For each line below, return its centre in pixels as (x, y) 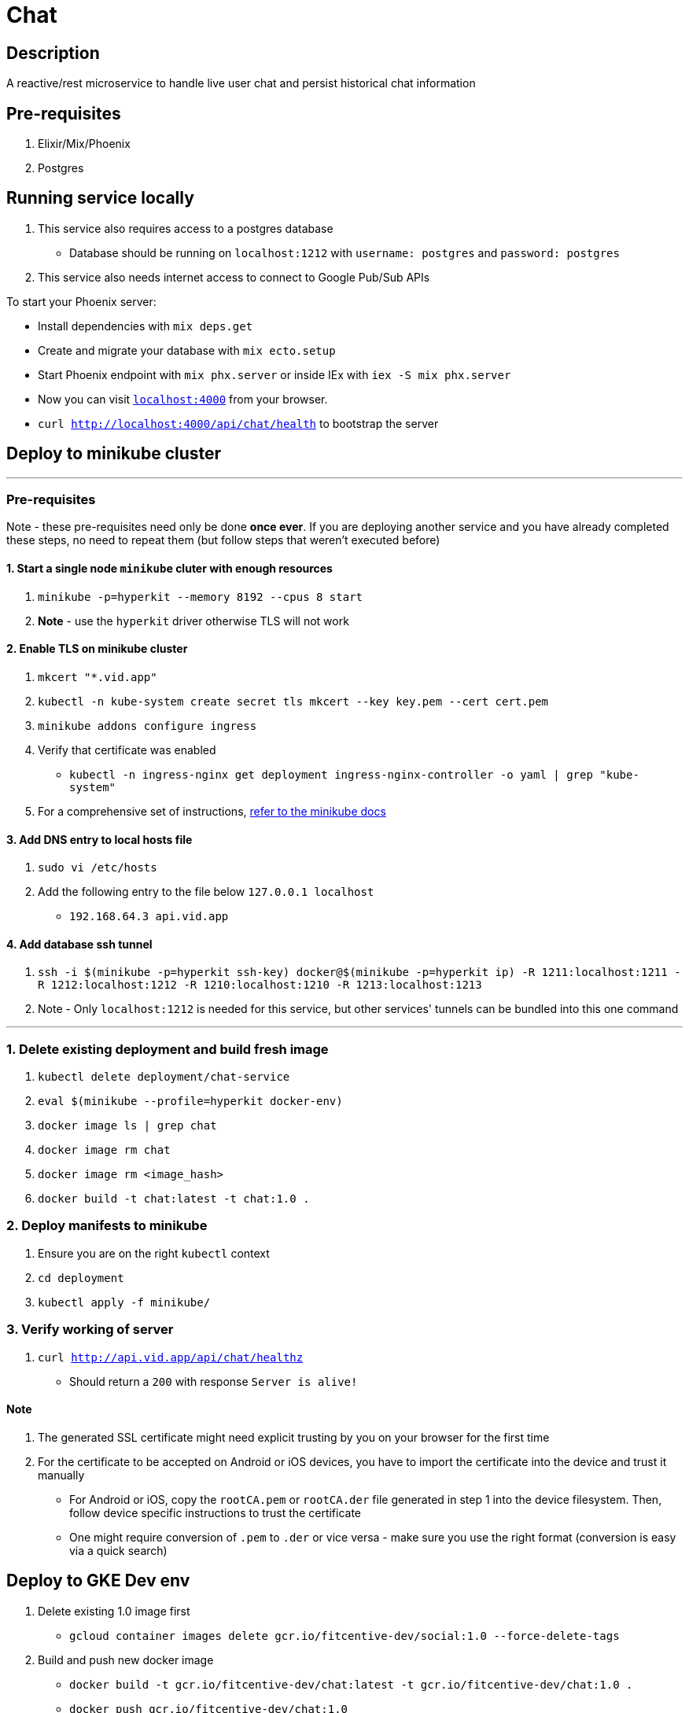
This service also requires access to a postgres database (186, 228)
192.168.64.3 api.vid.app (149, 917)
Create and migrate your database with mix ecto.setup (187, 350)
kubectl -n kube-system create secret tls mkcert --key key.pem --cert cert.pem (293, 701)
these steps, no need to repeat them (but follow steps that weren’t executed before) (223, 540)
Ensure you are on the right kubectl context (154, 1253)
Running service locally (100, 198)
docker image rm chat (104, 1150)
